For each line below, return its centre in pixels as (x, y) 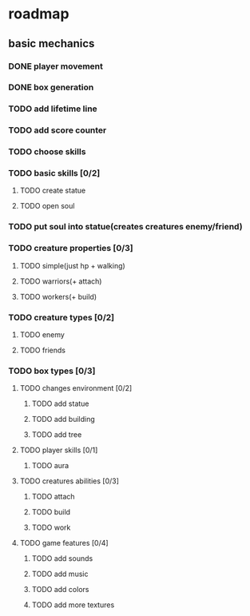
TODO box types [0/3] (52, 371)
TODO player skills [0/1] (59, 450)
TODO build (51, 512)
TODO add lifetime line (53, 109)
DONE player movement (56, 66)
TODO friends (43, 350)
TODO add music (60, 574)
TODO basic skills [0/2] (54, 173)
